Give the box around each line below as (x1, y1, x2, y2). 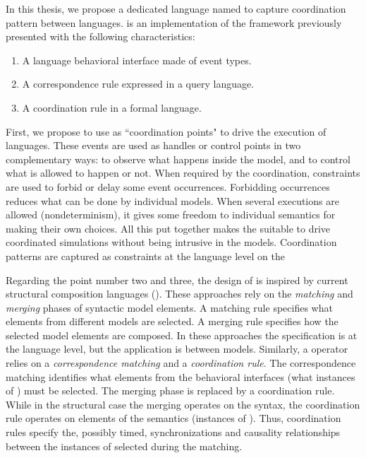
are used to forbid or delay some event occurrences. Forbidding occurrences (6, 179, 330, 194)
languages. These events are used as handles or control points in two (6, 138, 301, 153)
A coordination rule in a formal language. (22, 100, 202, 114)
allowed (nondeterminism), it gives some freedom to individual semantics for (6, 207, 336, 222)
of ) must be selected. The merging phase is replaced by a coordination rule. (6, 383, 335, 398)
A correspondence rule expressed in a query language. (22, 76, 255, 91)
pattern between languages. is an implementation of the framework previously (6, 15, 342, 30)
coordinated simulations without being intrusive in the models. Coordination (6, 235, 337, 249)
